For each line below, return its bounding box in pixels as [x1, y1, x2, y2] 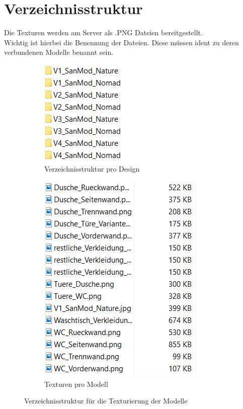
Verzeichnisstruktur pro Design [44, 163, 140, 174]
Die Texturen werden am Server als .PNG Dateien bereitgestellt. [4, 27, 203, 38]
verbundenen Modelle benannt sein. [4, 47, 114, 57]
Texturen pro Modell [44, 378, 108, 389]
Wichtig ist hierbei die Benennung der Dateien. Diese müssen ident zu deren [4, 37, 239, 47]
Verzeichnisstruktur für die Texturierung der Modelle [24, 395, 188, 406]
